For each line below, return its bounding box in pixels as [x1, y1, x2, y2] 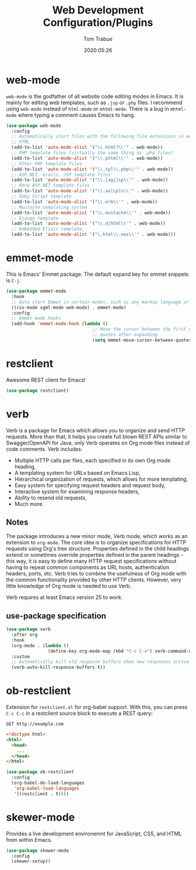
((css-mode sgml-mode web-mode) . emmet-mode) [11, 304, 127, 310]
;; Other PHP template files [11, 160, 82, 167]
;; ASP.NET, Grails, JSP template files [11, 172, 111, 177]
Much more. [14, 500, 44, 507]
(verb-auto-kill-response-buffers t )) [11, 665, 106, 670]
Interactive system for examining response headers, [14, 488, 140, 495]
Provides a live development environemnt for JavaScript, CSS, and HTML [6, 830, 182, 837]
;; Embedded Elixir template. [11, 226, 85, 232]
